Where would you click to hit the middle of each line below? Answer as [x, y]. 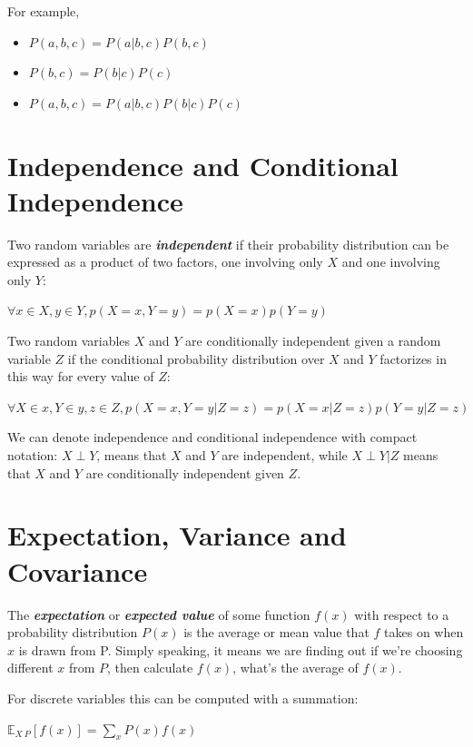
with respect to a [402, 614]
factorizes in [413, 358]
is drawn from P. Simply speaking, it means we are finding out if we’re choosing [241, 649]
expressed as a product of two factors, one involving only [165, 262]
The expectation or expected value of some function [159, 614]
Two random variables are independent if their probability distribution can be [228, 244]
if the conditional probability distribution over [196, 358]
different [30, 668]
